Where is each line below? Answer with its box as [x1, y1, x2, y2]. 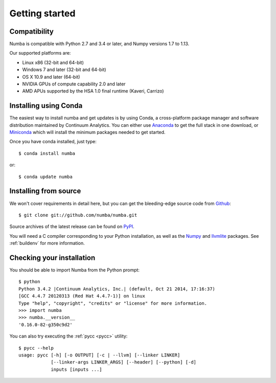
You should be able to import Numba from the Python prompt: [9, 267, 140, 273]
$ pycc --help [18, 345, 54, 351]
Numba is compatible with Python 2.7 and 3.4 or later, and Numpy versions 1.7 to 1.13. [9, 41, 190, 47]
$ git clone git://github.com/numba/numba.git [18, 212, 137, 218]
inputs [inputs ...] [51, 366, 102, 372]
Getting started [9, 8, 76, 19]
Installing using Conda [9, 101, 83, 110]
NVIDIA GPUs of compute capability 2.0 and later [22, 81, 126, 87]
